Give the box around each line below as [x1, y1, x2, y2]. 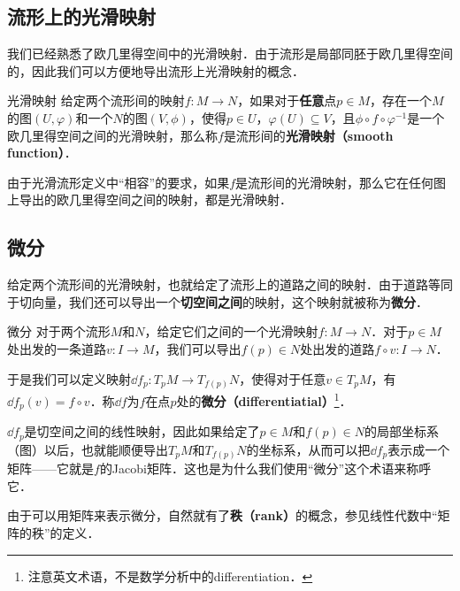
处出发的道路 [300, 339, 375, 357]
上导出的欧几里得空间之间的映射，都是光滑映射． [7, 190, 292, 209]
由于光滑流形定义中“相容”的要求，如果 [7, 173, 230, 191]
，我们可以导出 [154, 339, 241, 357]
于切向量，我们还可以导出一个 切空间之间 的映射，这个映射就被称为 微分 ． [7, 292, 428, 311]
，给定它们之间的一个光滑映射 [144, 322, 318, 341]
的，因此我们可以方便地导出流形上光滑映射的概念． [7, 61, 304, 80]
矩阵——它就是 [7, 459, 94, 478]
